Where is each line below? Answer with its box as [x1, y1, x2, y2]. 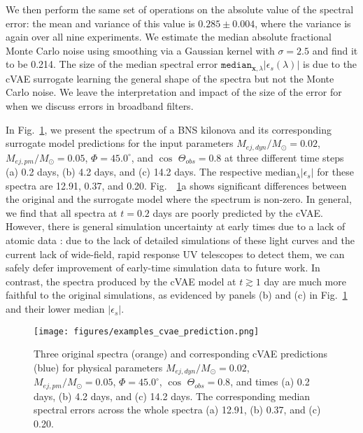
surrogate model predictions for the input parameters [6, 136, 234, 150]
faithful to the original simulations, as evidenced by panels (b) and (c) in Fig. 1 [6, 288, 348, 302]
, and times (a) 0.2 [230, 374, 310, 389]
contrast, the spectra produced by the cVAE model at [6, 274, 236, 288]
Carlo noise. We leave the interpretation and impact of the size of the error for [6, 85, 342, 99]
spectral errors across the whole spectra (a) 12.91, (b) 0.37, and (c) [34, 402, 321, 417]
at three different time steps [225, 150, 344, 164]
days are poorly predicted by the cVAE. [152, 205, 323, 220]
